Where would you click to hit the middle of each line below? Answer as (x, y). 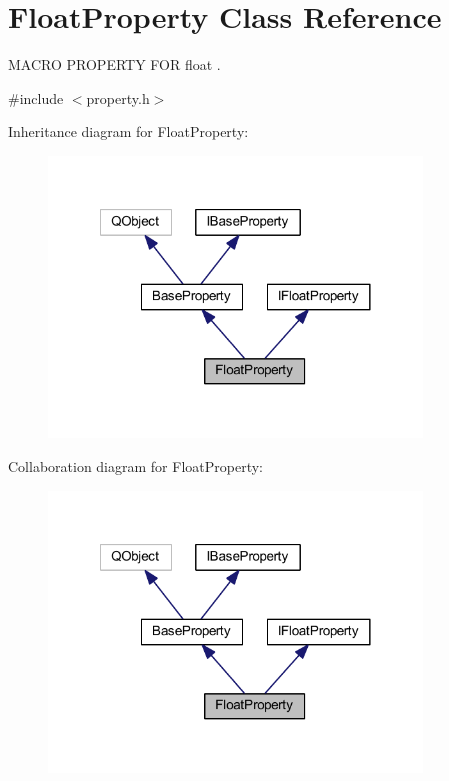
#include (36, 97)
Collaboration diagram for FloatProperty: (135, 466)
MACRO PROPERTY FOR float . (114, 64)
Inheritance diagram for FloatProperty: (128, 131)
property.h (118, 97)
